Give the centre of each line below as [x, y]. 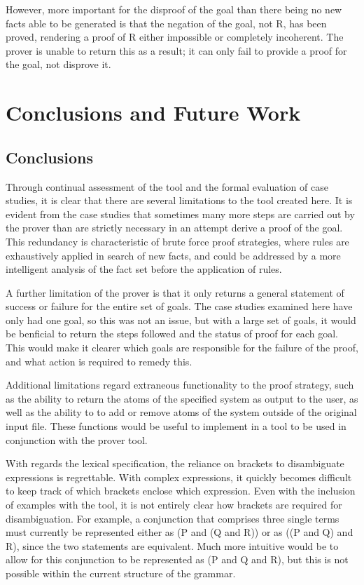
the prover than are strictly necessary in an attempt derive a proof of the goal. [174, 228]
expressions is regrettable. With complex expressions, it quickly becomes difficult [179, 477]
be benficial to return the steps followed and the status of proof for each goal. [172, 334]
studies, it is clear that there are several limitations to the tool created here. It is [179, 200]
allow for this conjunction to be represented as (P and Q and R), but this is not [177, 559]
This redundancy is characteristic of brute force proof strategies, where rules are [177, 241]
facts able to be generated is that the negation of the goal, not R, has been [166, 23]
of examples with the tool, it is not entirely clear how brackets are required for [174, 505]
